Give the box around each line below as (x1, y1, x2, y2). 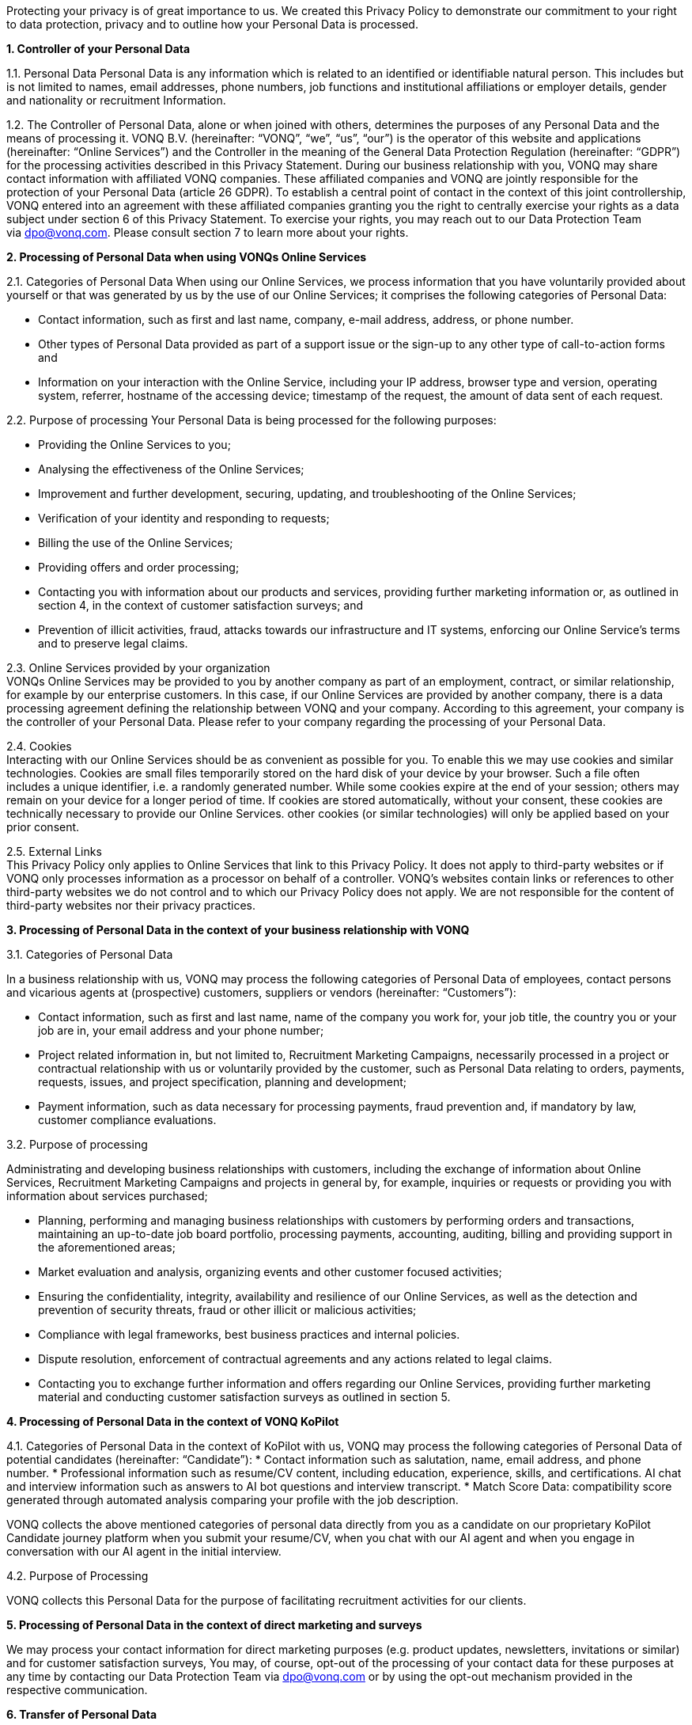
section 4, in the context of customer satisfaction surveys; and (38, 598, 364, 612)
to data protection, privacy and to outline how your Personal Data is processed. (6, 17, 418, 31)
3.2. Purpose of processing (6, 1138, 148, 1151)
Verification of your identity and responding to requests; (38, 511, 330, 525)
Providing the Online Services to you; (38, 438, 231, 451)
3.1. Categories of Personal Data (6, 948, 173, 961)
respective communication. (6, 1683, 148, 1697)
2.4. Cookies (6, 739, 72, 753)
